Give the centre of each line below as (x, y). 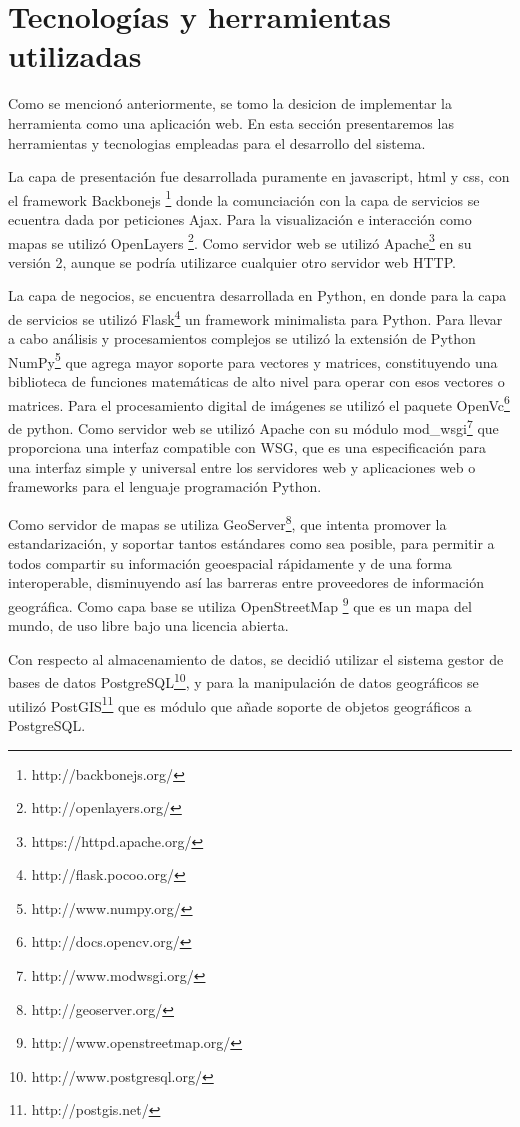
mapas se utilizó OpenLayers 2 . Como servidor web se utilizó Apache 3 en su (240, 241)
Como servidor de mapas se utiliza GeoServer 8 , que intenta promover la (227, 522)
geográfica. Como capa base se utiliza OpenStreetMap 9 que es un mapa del (240, 604)
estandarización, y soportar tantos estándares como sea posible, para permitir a (251, 543)
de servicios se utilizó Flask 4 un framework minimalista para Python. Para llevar (255, 317)
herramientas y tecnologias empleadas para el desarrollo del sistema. (217, 142)
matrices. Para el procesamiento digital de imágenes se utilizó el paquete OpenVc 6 (259, 403)
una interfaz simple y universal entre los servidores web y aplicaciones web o (242, 466)
